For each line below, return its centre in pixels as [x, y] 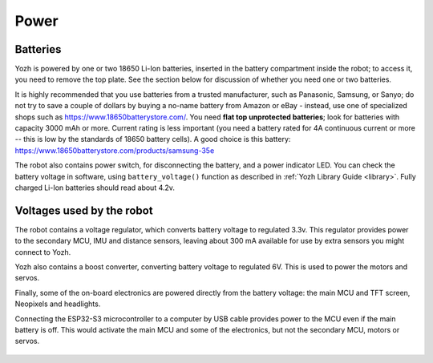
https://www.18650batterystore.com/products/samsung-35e [115, 150]
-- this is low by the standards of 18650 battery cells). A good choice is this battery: [153, 139]
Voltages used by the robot [84, 210]
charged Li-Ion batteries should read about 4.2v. [95, 188]
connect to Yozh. [43, 252]
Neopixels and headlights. [58, 304]
